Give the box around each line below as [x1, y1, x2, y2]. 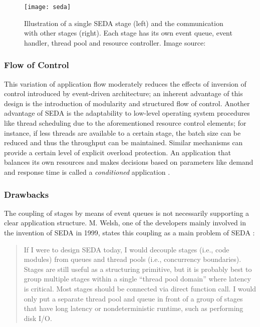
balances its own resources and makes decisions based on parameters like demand [4, 157, 253, 167]
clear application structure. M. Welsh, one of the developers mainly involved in [4, 217, 246, 228]
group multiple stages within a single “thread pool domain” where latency [24, 273, 251, 284]
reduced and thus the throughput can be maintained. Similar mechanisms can [4, 137, 243, 148]
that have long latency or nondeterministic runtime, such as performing [24, 303, 243, 313]
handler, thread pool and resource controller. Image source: [24, 37, 206, 48]
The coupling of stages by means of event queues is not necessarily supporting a [4, 207, 249, 218]
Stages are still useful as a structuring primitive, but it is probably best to [24, 263, 252, 274]
